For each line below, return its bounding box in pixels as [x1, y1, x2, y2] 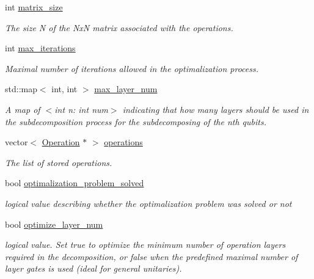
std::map [5, 82, 37, 95]
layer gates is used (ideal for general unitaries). [5, 262, 182, 275]
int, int [51, 82, 78, 95]
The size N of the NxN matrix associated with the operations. [5, 21, 233, 34]
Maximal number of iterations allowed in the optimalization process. [5, 62, 259, 74]
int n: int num [54, 103, 108, 115]
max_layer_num [94, 82, 158, 95]
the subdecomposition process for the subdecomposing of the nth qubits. [5, 115, 266, 128]
